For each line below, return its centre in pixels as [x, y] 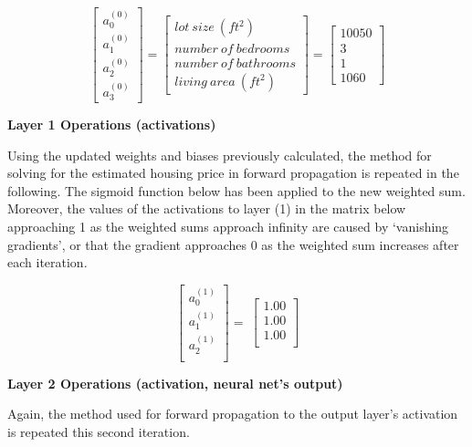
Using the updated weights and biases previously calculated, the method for [220, 155]
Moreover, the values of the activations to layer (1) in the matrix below [207, 208]
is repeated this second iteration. [99, 431]
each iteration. [47, 262]
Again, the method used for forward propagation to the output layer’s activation [233, 414]
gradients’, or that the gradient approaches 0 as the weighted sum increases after [233, 244]
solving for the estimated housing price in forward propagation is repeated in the [233, 173]
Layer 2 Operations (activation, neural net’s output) [175, 383]
